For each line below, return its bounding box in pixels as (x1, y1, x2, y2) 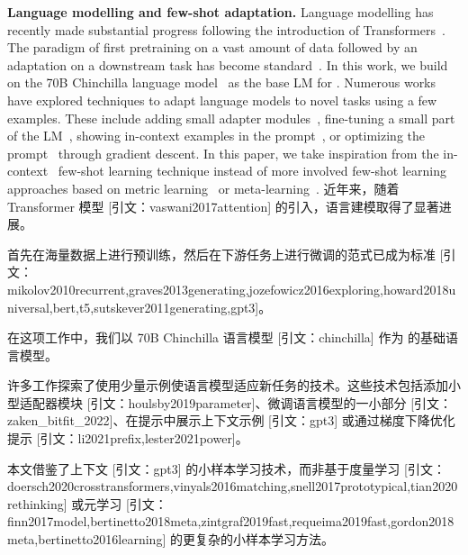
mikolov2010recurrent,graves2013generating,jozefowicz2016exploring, (7, 279, 383, 298)
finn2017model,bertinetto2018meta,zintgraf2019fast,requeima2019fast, (7, 512, 391, 531)
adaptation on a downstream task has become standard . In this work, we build (7, 55, 448, 74)
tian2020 (410, 477, 458, 496)
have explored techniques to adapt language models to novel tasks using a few (7, 90, 437, 109)
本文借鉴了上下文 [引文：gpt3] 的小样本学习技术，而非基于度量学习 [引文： (7, 459, 445, 478)
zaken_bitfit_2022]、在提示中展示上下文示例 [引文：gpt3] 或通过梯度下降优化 (7, 411, 455, 430)
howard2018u (382, 279, 456, 298)
